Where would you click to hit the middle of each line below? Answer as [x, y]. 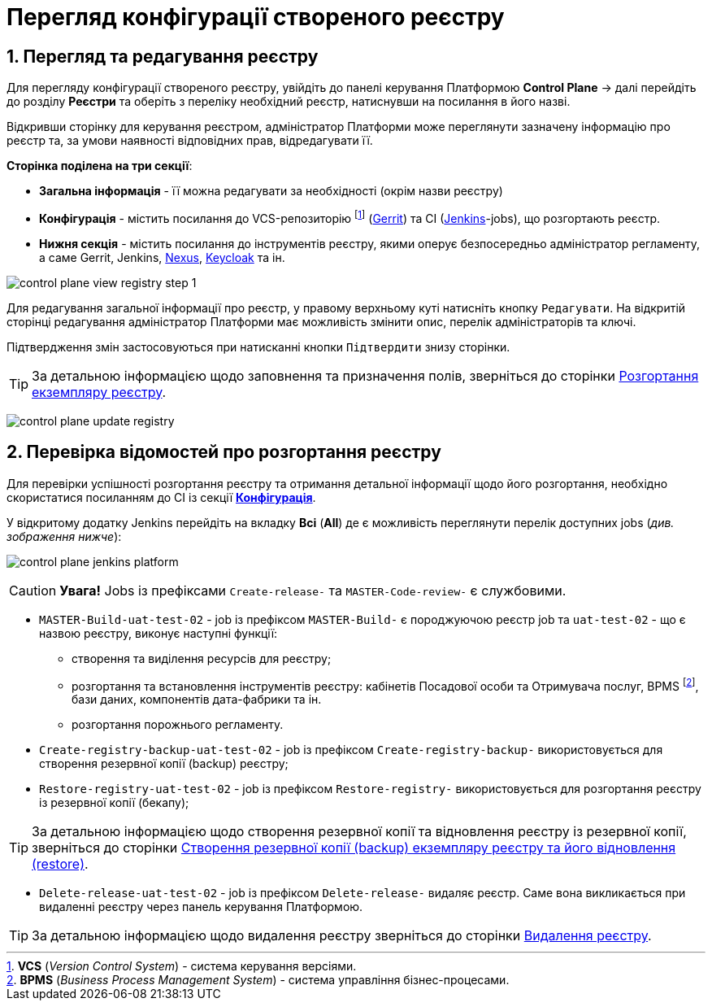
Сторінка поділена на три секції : [100, 166]
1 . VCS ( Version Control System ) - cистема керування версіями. [182, 966]
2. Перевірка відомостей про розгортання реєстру [224, 452]
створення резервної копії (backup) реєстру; [164, 764]
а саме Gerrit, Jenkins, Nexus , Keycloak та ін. [162, 257]
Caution [33, 590]
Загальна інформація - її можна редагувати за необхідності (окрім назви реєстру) [271, 191]
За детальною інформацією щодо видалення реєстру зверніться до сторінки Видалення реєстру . [342, 936]
